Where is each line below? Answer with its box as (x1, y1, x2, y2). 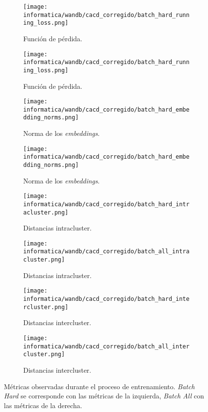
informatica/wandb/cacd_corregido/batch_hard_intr (23, 200, 190, 208)
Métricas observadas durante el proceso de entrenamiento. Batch (4, 381, 195, 391)
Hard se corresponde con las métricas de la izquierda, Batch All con (4, 391, 204, 401)
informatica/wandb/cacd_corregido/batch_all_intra (23, 248, 190, 255)
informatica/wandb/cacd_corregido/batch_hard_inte (23, 296, 190, 303)
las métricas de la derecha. (4, 400, 82, 410)
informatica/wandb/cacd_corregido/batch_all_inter (23, 343, 190, 350)
